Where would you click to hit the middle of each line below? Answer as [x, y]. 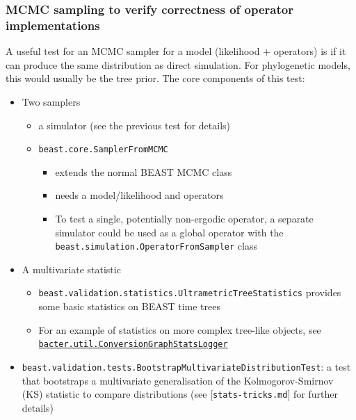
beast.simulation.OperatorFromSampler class [156, 246]
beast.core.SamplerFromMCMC [103, 150]
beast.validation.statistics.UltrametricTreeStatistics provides [190, 292]
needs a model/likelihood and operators [139, 195]
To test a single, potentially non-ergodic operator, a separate [184, 218]
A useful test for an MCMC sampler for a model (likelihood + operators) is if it [176, 51]
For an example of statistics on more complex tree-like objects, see [180, 329]
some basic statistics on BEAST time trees [129, 306]
